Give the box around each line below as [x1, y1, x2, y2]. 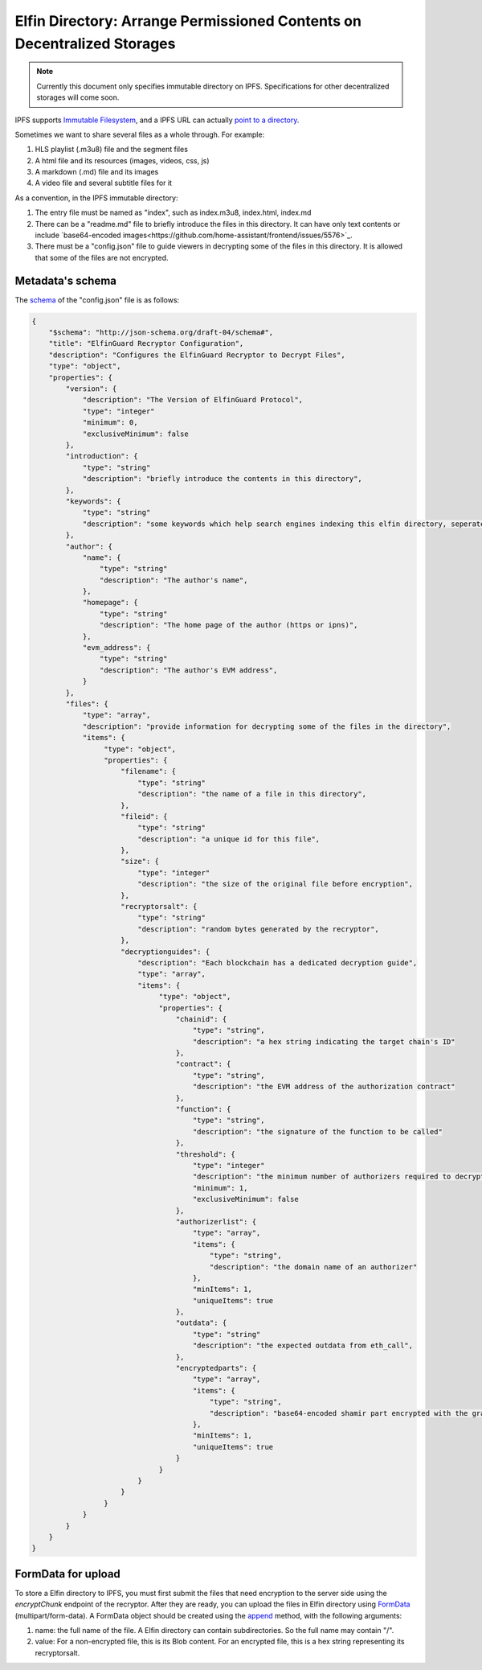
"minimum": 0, [82, 418, 138, 427]
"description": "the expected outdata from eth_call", [192, 1341, 414, 1351]
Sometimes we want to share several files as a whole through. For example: [14, 130, 265, 139]
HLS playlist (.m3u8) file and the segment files [35, 145, 189, 154]
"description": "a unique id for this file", [137, 834, 321, 844]
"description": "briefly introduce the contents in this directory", [82, 475, 363, 483]
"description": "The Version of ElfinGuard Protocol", [82, 395, 304, 405]
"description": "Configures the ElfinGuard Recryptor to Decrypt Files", [48, 350, 345, 360]
